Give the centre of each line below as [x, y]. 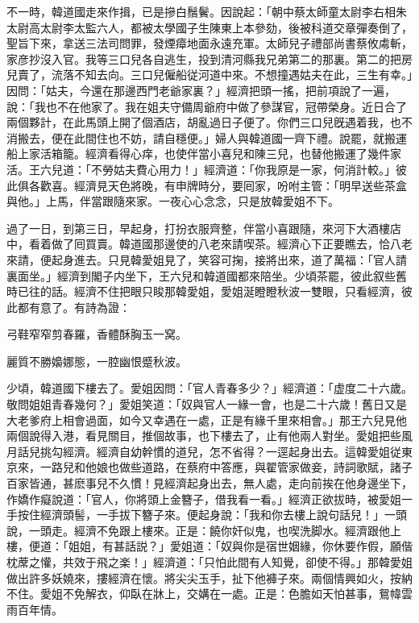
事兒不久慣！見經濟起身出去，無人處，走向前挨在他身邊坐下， [249, 483]
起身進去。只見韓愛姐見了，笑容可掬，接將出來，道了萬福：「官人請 [229, 259]
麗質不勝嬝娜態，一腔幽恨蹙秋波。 [97, 361]
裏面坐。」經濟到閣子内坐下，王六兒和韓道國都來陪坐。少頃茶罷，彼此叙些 [201, 275]
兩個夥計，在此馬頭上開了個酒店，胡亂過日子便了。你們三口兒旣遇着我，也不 [209, 122]
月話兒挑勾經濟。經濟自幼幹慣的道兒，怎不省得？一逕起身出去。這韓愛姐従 [204, 451]
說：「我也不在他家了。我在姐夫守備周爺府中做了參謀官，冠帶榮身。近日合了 [207, 106]
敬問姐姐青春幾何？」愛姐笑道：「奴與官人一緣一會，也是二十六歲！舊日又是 [207, 404]
